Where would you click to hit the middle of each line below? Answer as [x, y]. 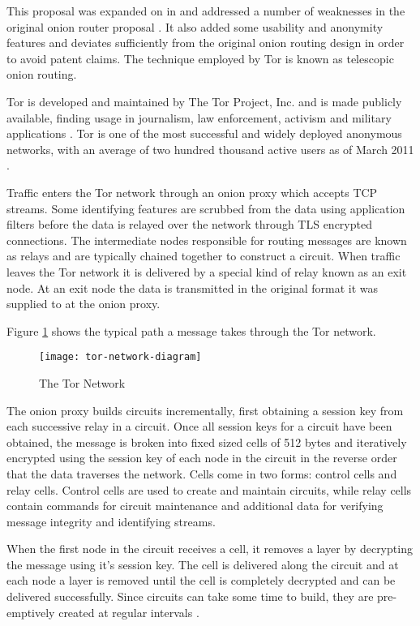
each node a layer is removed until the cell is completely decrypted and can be [201, 580]
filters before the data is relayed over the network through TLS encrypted [189, 224]
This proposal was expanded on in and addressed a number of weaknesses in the [206, 11]
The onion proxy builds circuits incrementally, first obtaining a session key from [205, 410]
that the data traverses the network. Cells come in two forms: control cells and [202, 473]
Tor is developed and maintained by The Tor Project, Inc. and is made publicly [204, 101]
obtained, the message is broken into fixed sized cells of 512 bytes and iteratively [207, 442]
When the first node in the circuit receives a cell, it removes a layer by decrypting [210, 549]
